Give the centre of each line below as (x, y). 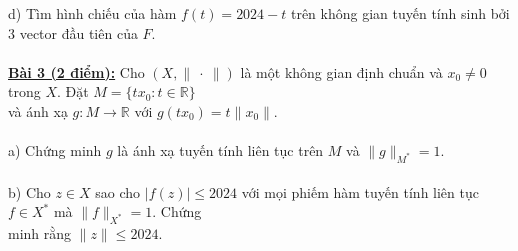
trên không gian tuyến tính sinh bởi (400, 13)
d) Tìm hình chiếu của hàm (92, 13)
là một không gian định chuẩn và (341, 71)
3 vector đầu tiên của (73, 32)
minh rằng (40, 232)
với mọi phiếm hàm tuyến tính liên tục (360, 191)
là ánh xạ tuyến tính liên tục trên (220, 150)
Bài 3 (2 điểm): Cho (76, 71)
